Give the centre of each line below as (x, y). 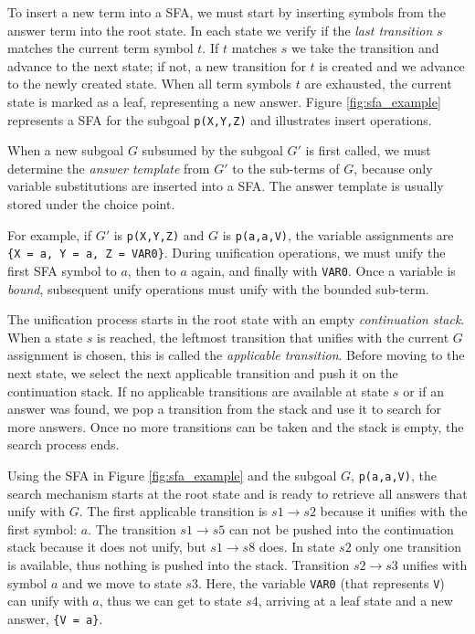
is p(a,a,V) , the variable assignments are (338, 234)
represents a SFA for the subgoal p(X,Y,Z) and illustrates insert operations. (220, 119)
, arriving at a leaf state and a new (355, 601)
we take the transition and (365, 48)
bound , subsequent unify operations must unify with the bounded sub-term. (218, 288)
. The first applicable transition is (173, 511)
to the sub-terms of (286, 168)
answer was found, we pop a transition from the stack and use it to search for (225, 409)
